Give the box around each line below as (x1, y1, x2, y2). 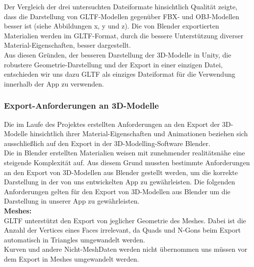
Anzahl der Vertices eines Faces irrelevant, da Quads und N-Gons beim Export (4, 225, 241, 235)
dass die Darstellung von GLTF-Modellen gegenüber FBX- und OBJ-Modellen (4, 11, 239, 21)
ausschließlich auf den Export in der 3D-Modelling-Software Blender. (4, 138, 210, 148)
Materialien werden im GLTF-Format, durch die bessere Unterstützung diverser (4, 30, 244, 40)
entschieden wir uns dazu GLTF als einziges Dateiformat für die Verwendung (4, 69, 235, 79)
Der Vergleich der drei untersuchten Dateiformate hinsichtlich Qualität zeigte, (4, 1, 237, 11)
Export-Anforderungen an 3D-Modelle (4, 99, 159, 112)
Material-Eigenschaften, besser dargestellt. (4, 40, 131, 50)
